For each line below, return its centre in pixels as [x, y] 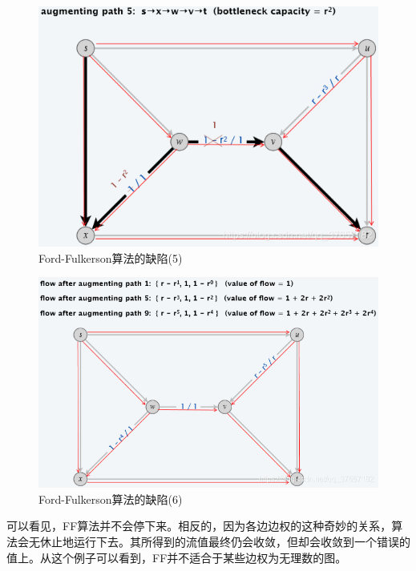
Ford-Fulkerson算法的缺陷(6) [111, 499]
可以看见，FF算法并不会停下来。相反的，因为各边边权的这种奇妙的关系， [199, 526]
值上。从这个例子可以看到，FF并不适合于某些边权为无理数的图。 [177, 557]
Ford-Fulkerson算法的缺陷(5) [111, 257]
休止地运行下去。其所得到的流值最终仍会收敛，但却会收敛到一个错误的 [225, 542]
